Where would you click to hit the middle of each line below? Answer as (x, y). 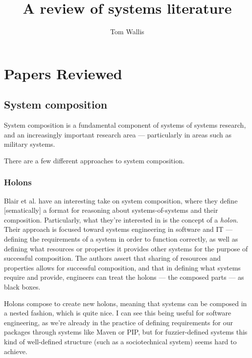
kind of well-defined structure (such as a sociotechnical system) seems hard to (120, 342)
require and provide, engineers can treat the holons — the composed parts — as (124, 277)
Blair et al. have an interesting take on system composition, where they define (121, 200)
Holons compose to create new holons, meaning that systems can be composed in (126, 303)
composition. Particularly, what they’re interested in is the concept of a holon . (121, 219)
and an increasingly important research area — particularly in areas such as (118, 134)
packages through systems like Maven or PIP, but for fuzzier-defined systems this (126, 332)
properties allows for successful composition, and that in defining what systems (122, 267)
